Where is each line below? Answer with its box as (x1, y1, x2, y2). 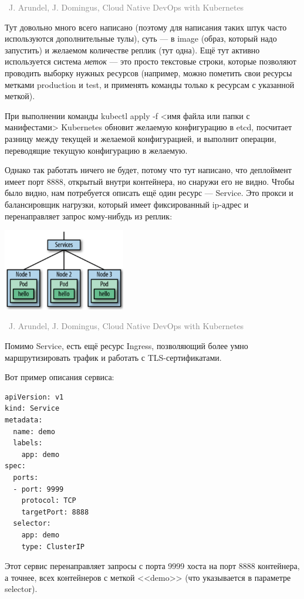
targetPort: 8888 (21, 507, 89, 516)
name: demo (13, 427, 55, 436)
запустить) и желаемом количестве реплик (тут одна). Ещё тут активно (5, 43, 260, 56)
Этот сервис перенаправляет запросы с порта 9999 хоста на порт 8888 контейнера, (5, 560, 300, 572)
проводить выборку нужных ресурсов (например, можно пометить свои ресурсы (5, 66, 292, 79)
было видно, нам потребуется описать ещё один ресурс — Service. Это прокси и (5, 187, 293, 199)
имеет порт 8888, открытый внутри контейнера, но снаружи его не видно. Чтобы (5, 175, 295, 187)
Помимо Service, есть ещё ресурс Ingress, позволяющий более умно (5, 340, 248, 352)
